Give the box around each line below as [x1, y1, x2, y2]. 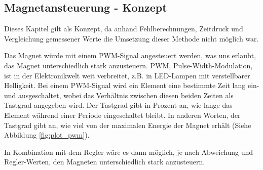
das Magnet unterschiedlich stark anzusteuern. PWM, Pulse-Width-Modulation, [4, 60, 253, 70]
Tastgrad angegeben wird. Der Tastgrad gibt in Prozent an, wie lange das [4, 100, 233, 110]
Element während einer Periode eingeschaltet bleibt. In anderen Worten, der [4, 109, 241, 120]
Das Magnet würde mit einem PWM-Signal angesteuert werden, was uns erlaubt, [4, 50, 256, 61]
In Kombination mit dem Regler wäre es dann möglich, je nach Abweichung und [4, 146, 253, 157]
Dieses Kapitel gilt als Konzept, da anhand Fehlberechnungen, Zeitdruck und [4, 23, 243, 34]
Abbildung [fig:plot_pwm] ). [4, 130, 90, 140]
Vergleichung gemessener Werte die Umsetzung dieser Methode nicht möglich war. [4, 33, 259, 44]
